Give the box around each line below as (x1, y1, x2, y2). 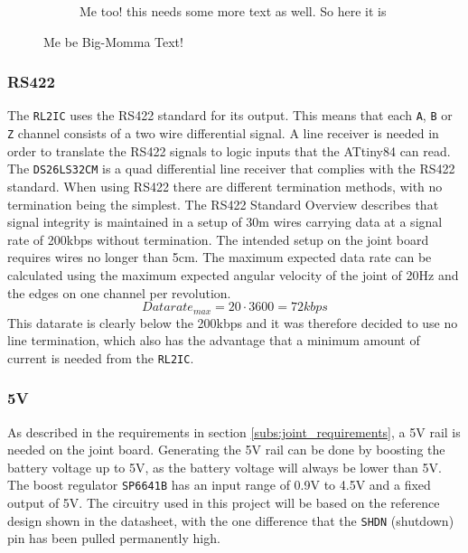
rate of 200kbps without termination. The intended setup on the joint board (7, 230, 429, 248)
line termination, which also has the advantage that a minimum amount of (7, 331, 420, 350)
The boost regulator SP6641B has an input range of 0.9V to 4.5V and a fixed (7, 475, 431, 494)
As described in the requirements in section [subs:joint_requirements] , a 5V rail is (7, 422, 461, 441)
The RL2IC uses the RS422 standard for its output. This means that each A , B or (7, 106, 453, 125)
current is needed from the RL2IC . (7, 348, 194, 367)
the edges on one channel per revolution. (7, 283, 231, 302)
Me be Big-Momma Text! (43, 32, 183, 51)
